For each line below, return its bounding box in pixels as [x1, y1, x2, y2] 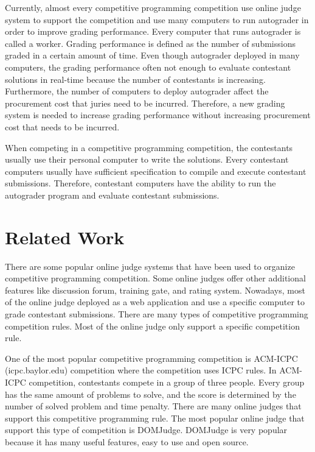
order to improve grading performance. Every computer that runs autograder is [5, 25, 301, 38]
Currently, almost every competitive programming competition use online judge [5, 1, 301, 13]
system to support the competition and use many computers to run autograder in [5, 13, 309, 26]
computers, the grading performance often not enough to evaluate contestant [5, 60, 291, 73]
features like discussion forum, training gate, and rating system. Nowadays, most [5, 283, 305, 296]
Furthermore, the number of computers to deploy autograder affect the [5, 85, 269, 97]
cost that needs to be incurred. [5, 120, 120, 133]
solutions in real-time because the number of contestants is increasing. [5, 72, 266, 85]
